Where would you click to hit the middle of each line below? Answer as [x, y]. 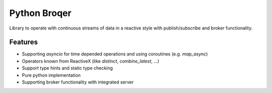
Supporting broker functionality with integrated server [78, 82]
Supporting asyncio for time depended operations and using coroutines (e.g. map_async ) [115, 54]
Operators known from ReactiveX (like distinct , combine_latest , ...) [91, 61]
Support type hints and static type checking [67, 68]
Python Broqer [40, 13]
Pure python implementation [51, 75]
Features [23, 42]
